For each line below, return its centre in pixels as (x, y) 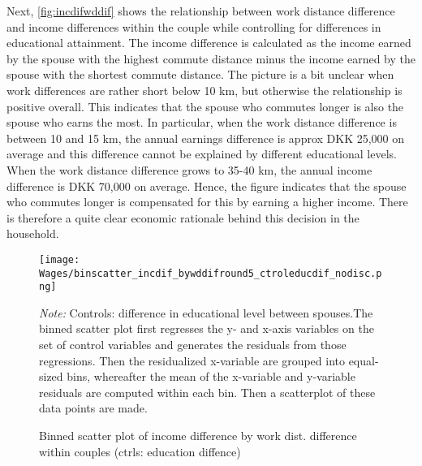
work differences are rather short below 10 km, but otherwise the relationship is (205, 90)
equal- (364, 360)
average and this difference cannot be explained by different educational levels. (202, 154)
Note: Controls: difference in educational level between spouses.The (206, 312)
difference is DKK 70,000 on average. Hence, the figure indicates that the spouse (207, 186)
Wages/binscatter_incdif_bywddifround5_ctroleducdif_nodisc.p (211, 273)
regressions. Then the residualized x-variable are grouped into (192, 360)
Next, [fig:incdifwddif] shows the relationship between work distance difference (201, 11)
